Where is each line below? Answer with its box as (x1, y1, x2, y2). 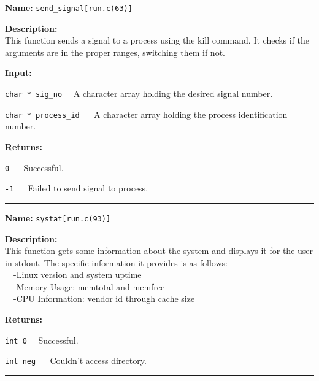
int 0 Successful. (5, 333, 79, 346)
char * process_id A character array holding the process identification (5, 107, 288, 120)
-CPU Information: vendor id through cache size (13, 292, 195, 305)
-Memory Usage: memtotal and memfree (13, 280, 165, 293)
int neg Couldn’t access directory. (5, 354, 147, 367)
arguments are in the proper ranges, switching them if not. (5, 45, 225, 58)
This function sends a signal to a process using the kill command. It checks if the (5, 34, 310, 47)
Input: (5, 66, 32, 79)
